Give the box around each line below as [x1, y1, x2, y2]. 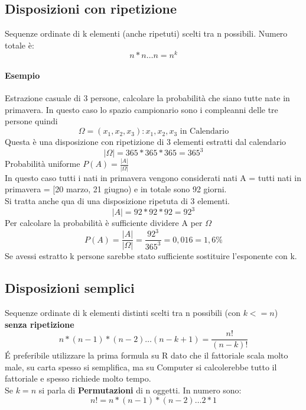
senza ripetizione [5, 318, 74, 330]
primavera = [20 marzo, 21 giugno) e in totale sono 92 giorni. [5, 183, 227, 195]
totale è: [5, 38, 34, 51]
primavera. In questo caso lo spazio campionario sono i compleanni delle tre [5, 103, 278, 115]
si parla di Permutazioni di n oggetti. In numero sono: [38, 384, 242, 396]
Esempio [5, 69, 40, 82]
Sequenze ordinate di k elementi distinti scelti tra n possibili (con [5, 306, 240, 318]
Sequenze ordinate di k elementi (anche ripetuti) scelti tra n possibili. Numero [5, 27, 288, 40]
